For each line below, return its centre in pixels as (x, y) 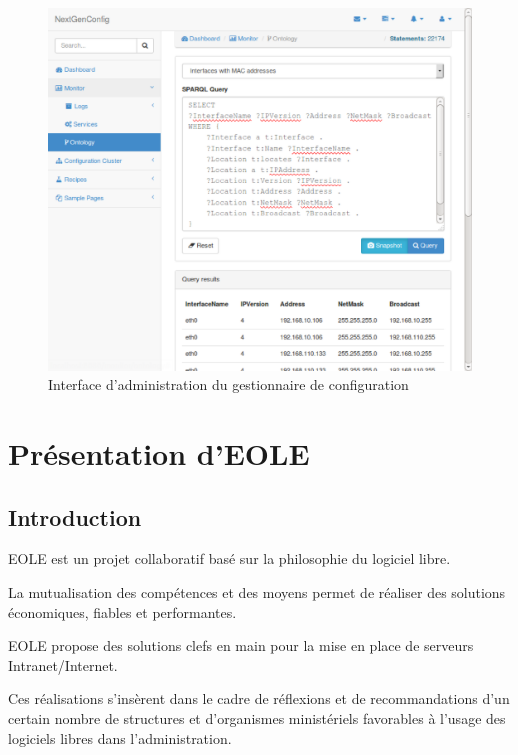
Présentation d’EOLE (159, 453)
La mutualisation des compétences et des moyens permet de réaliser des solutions (257, 592)
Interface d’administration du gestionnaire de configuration (228, 384)
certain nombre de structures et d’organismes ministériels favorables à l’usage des (257, 718)
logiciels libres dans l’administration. (120, 737)
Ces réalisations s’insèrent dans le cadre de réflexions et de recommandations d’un (259, 698)
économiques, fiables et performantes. (122, 611)
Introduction (75, 516)
